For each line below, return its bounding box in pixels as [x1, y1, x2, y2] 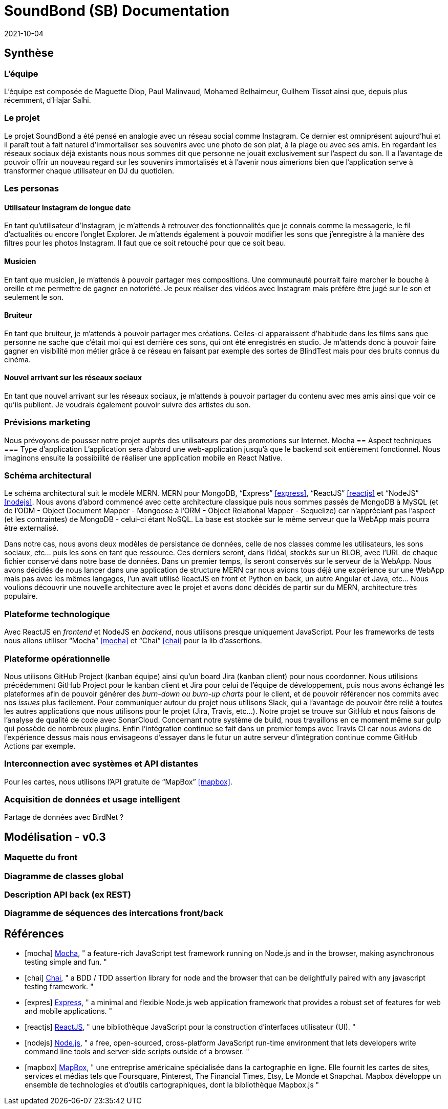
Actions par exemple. [4, 741, 76, 750]
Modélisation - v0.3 [4, 830, 106, 843]
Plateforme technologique [4, 608, 110, 619]
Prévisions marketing [4, 417, 91, 428]
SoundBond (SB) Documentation [4, 2, 230, 19]
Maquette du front [4, 852, 78, 863]
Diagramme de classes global [4, 871, 124, 881]
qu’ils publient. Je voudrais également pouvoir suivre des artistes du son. [4, 400, 251, 409]
